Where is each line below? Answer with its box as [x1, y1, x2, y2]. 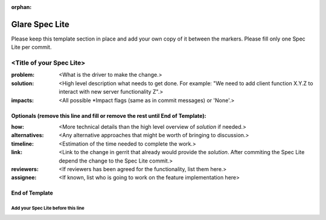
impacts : [11, 97, 34, 104]
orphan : [11, 4, 32, 10]
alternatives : [11, 132, 45, 139]
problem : [11, 71, 35, 79]
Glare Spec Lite [11, 19, 69, 30]
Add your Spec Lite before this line [11, 205, 85, 212]
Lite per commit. [11, 44, 52, 51]
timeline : [11, 140, 34, 147]
